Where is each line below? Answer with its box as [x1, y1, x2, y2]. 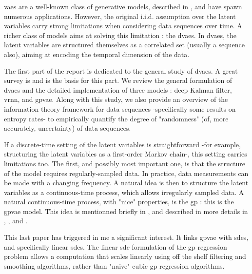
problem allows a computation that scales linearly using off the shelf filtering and [4, 251, 246, 261]
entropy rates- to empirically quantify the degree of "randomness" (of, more [4, 113, 229, 123]
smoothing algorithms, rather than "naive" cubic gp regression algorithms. [4, 260, 225, 271]
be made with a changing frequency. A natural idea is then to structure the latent [4, 177, 249, 188]
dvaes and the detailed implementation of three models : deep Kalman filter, [4, 84, 232, 95]
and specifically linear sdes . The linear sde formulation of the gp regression [4, 241, 227, 252]
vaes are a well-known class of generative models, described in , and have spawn [4, 1, 242, 11]
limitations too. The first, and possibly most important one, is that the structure [4, 158, 245, 168]
